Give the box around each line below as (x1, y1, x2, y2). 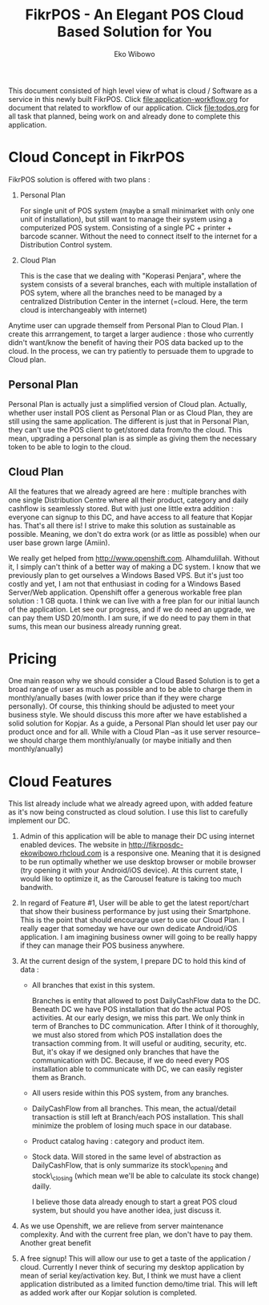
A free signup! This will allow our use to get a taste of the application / (19, 1254, 251, 1263)
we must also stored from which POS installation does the (31, 1030, 223, 1040)
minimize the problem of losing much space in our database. (31, 1121, 232, 1131)
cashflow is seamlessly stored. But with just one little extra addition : (8, 503, 234, 513)
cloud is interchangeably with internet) (19, 305, 147, 315)
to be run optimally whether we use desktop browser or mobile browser (19, 857, 256, 867)
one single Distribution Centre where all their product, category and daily (8, 495, 249, 505)
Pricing (8, 649, 58, 668)
